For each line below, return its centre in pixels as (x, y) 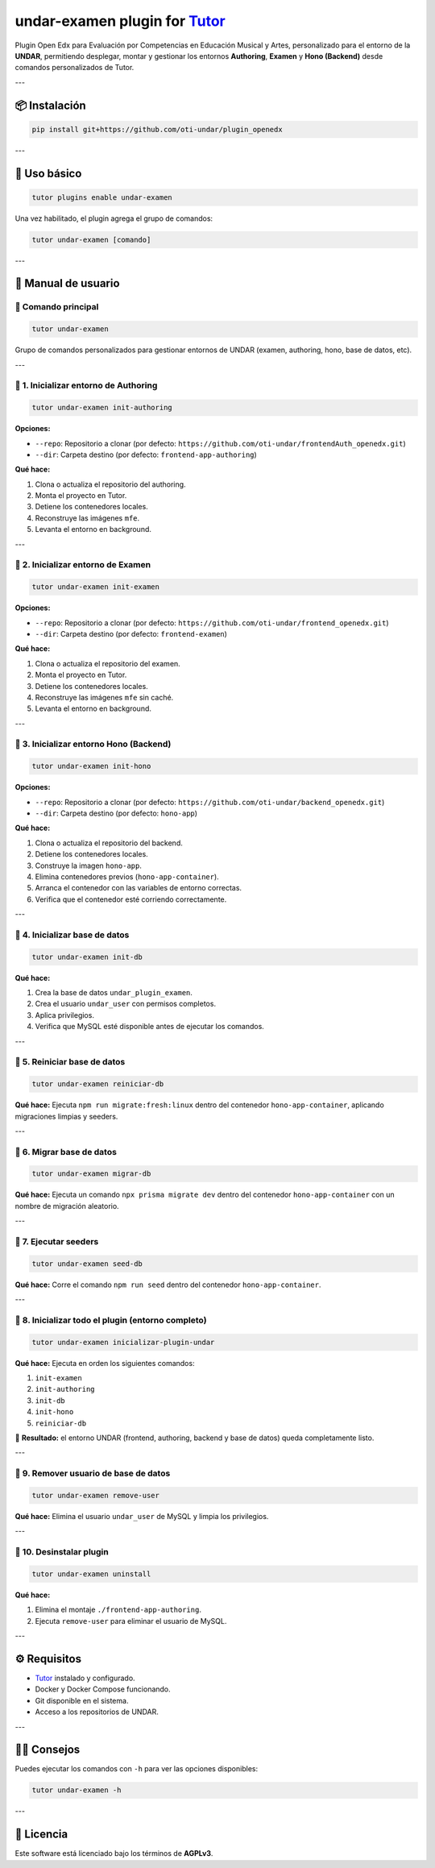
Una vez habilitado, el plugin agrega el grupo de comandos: (114, 218)
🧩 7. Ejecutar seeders (57, 1241)
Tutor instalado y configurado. (85, 1678)
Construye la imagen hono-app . (89, 866)
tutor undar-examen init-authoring (102, 408)
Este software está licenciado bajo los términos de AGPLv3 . (114, 1853)
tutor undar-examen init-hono (91, 766)
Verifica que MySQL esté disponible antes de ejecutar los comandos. (150, 1027)
